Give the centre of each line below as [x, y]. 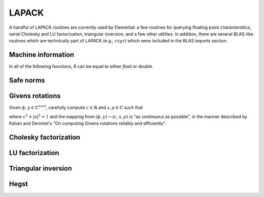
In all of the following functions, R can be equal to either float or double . [81, 66]
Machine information [42, 55]
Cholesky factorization [45, 137]
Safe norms [27, 80]
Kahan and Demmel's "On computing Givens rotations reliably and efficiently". [88, 123]
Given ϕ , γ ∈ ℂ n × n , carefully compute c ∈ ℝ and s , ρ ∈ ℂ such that [76, 107]
